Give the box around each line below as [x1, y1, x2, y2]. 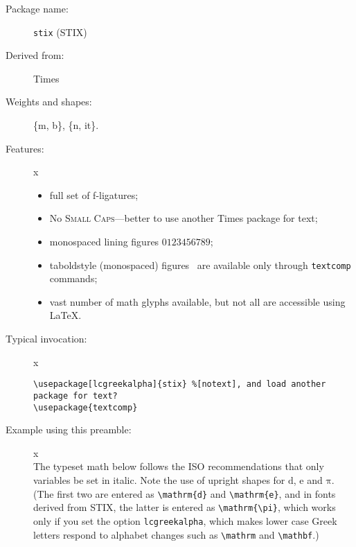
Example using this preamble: [6, 422, 132, 437]
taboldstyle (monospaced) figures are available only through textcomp [49, 257, 351, 272]
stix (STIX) [33, 24, 87, 39]
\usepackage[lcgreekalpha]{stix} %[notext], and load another [33, 379, 326, 390]
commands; [49, 271, 98, 286]
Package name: [6, 1, 69, 15]
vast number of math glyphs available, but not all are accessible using [49, 294, 346, 309]
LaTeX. [49, 308, 82, 322]
